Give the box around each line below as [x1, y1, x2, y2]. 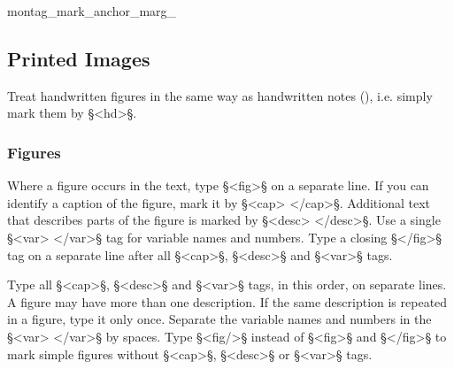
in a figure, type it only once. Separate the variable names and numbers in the [7, 310, 432, 328]
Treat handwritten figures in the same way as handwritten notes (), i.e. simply [7, 86, 433, 104]
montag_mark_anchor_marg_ [7, 2, 177, 19]
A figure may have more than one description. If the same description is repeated [7, 292, 448, 311]
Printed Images [7, 44, 150, 72]
